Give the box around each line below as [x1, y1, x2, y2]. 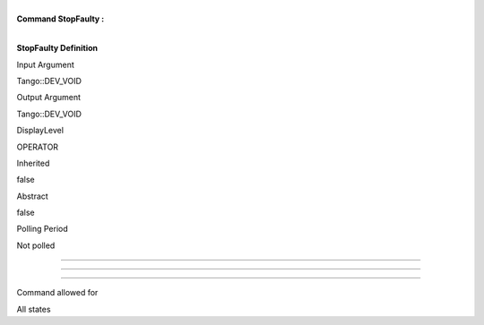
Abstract [16, 191, 48, 201]
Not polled [16, 240, 56, 251]
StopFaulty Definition [16, 43, 99, 54]
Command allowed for [16, 287, 99, 298]
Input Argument [16, 59, 75, 70]
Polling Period [16, 224, 69, 235]
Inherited [16, 158, 50, 168]
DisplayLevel [16, 125, 65, 136]
